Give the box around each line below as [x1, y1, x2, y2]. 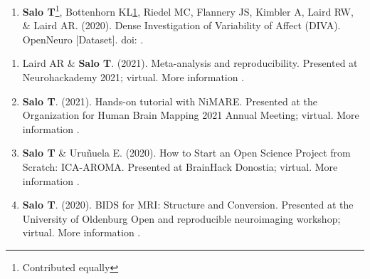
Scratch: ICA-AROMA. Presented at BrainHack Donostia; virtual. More [22, 159, 338, 174]
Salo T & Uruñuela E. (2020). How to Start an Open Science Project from [22, 145, 351, 160]
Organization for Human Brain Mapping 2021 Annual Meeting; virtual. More [22, 107, 359, 122]
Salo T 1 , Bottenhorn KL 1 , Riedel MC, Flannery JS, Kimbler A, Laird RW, [22, 2, 354, 19]
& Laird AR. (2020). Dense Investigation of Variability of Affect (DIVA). [22, 18, 341, 33]
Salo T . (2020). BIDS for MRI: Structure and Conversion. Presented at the [22, 197, 354, 212]
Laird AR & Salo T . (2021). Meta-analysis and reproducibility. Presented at [22, 56, 358, 70]
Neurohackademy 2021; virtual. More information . [22, 70, 245, 85]
